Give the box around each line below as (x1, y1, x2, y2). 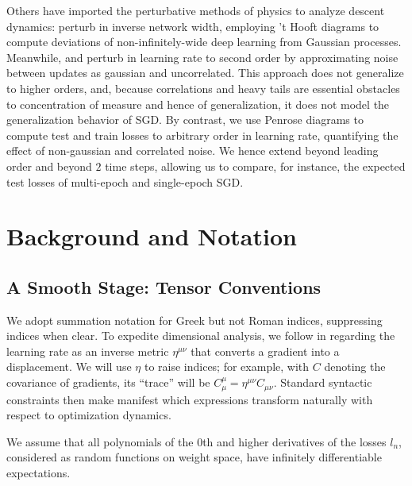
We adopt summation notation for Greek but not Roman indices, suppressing (6, 311, 383, 328)
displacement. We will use (6, 358, 132, 375)
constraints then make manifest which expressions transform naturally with (6, 391, 373, 407)
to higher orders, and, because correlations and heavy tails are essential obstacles (6, 79, 400, 96)
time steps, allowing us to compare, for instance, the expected (105, 157, 406, 174)
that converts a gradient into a (191, 342, 340, 359)
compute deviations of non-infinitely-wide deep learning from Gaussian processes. (6, 33, 402, 50)
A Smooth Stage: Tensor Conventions (6, 274, 322, 299)
